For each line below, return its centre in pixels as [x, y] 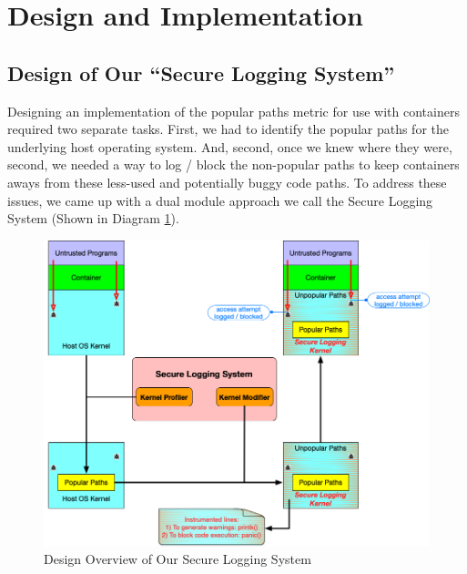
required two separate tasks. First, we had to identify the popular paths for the [228, 129]
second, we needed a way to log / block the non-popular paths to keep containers [233, 164]
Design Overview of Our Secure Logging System [178, 559]
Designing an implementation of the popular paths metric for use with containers [233, 111]
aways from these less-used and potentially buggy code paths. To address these [227, 182]
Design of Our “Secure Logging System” [201, 72]
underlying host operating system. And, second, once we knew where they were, [230, 146]
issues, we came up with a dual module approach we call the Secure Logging [220, 200]
